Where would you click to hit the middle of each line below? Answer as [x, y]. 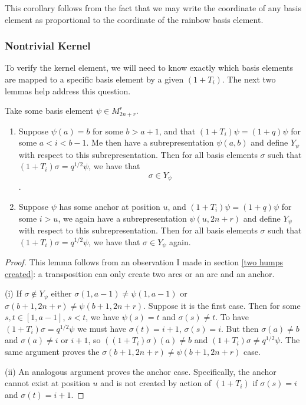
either [61, 293]
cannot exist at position [47, 383]
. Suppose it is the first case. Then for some [222, 305]
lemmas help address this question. [68, 90]
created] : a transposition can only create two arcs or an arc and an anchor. [140, 273]
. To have [232, 317]
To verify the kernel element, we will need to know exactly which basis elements [149, 67]
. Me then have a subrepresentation [150, 142]
